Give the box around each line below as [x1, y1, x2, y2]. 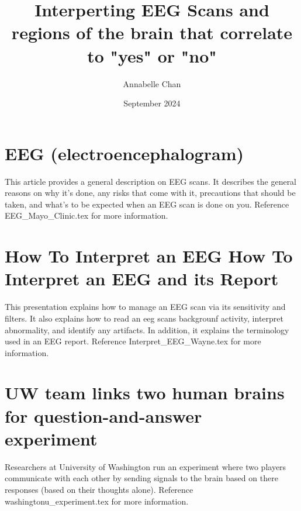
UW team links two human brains [5, 381, 285, 405]
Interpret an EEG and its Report [5, 267, 279, 291]
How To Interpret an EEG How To [5, 244, 293, 268]
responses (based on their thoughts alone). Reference [5, 483, 193, 495]
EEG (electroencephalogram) [5, 141, 244, 165]
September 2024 [123, 97, 181, 109]
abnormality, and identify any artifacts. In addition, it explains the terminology [5, 323, 289, 336]
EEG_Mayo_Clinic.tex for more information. [5, 209, 168, 222]
